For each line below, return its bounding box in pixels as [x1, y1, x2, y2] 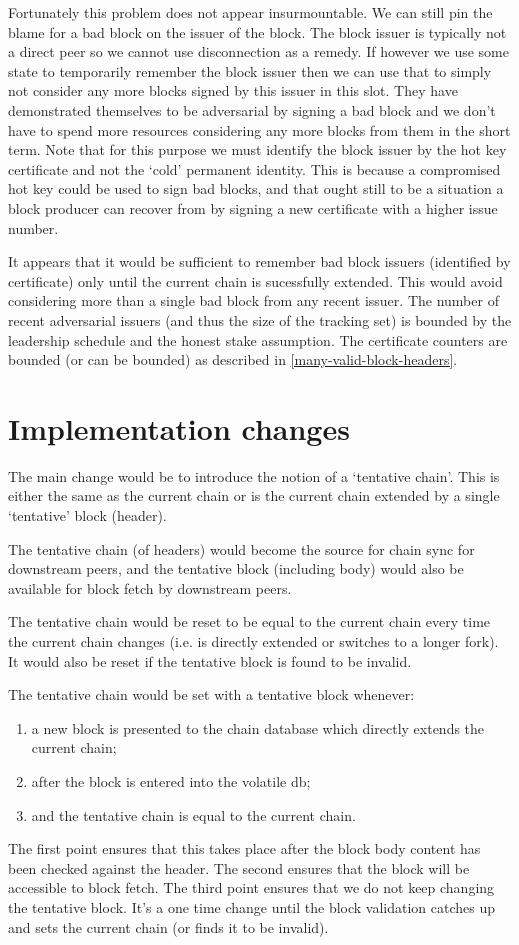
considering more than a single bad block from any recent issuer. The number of [8, 290, 499, 311]
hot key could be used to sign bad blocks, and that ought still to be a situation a [8, 178, 504, 199]
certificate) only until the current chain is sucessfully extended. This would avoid [8, 270, 503, 291]
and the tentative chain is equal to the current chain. [31, 804, 356, 825]
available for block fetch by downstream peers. [8, 577, 292, 598]
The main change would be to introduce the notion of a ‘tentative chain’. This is [8, 465, 500, 486]
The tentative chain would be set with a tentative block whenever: [8, 684, 415, 705]
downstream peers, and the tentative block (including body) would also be [8, 558, 464, 579]
